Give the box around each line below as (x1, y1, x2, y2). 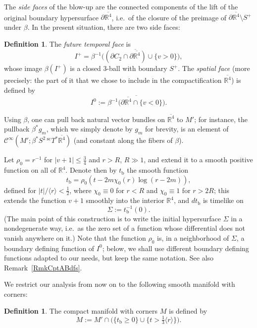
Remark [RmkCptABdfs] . (4, 262, 82, 272)
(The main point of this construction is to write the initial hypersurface (4, 213, 221, 223)
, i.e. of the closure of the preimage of (111, 12, 227, 22)
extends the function (4, 195, 66, 205)
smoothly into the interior (86, 195, 164, 205)
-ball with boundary (106, 63, 167, 73)
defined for (4, 185, 37, 195)
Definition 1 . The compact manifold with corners (4, 305, 158, 316)
